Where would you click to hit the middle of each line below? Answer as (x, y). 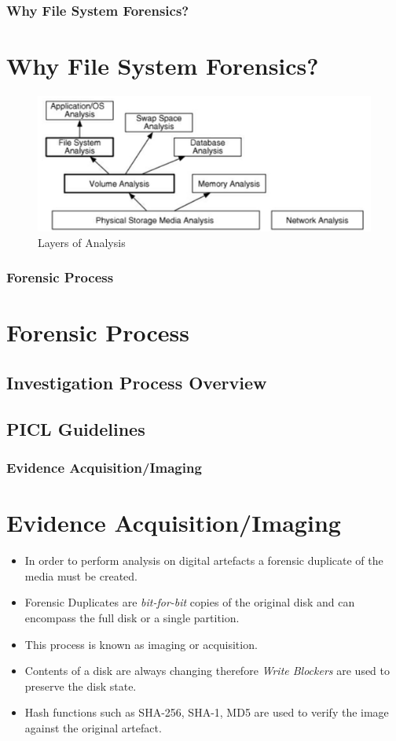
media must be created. (81, 575)
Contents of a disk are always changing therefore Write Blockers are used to (207, 671)
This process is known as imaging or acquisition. (141, 644)
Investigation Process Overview (137, 383)
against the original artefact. (93, 727)
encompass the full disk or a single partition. (132, 617)
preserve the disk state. (81, 686)
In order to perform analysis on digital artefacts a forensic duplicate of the (204, 560)
